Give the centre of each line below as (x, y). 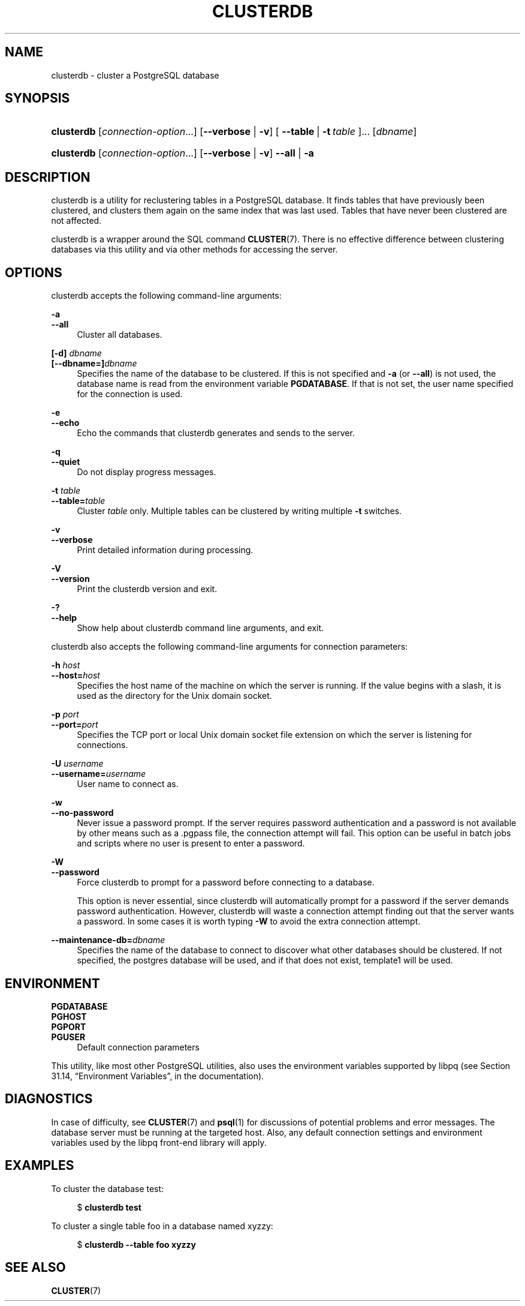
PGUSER (68, 1037)
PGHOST (69, 1016)
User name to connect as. (128, 784)
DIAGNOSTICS (49, 1099)
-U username (77, 764)
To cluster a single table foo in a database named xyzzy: (162, 1226)
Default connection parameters (138, 1047)
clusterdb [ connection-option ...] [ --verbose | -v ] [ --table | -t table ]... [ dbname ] (234, 132)
